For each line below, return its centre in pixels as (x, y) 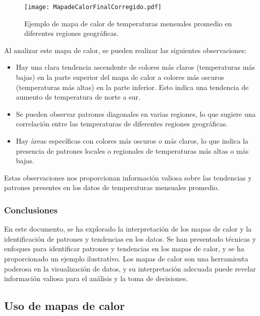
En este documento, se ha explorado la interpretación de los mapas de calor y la (128, 229)
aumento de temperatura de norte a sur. (78, 97)
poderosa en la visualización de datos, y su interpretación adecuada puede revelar (130, 268)
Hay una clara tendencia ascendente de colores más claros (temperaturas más (135, 67)
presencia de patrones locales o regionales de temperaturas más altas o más (132, 150)
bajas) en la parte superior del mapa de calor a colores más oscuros (120, 77)
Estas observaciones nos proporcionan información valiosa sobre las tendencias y (128, 177)
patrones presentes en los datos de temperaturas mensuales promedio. (112, 187)
